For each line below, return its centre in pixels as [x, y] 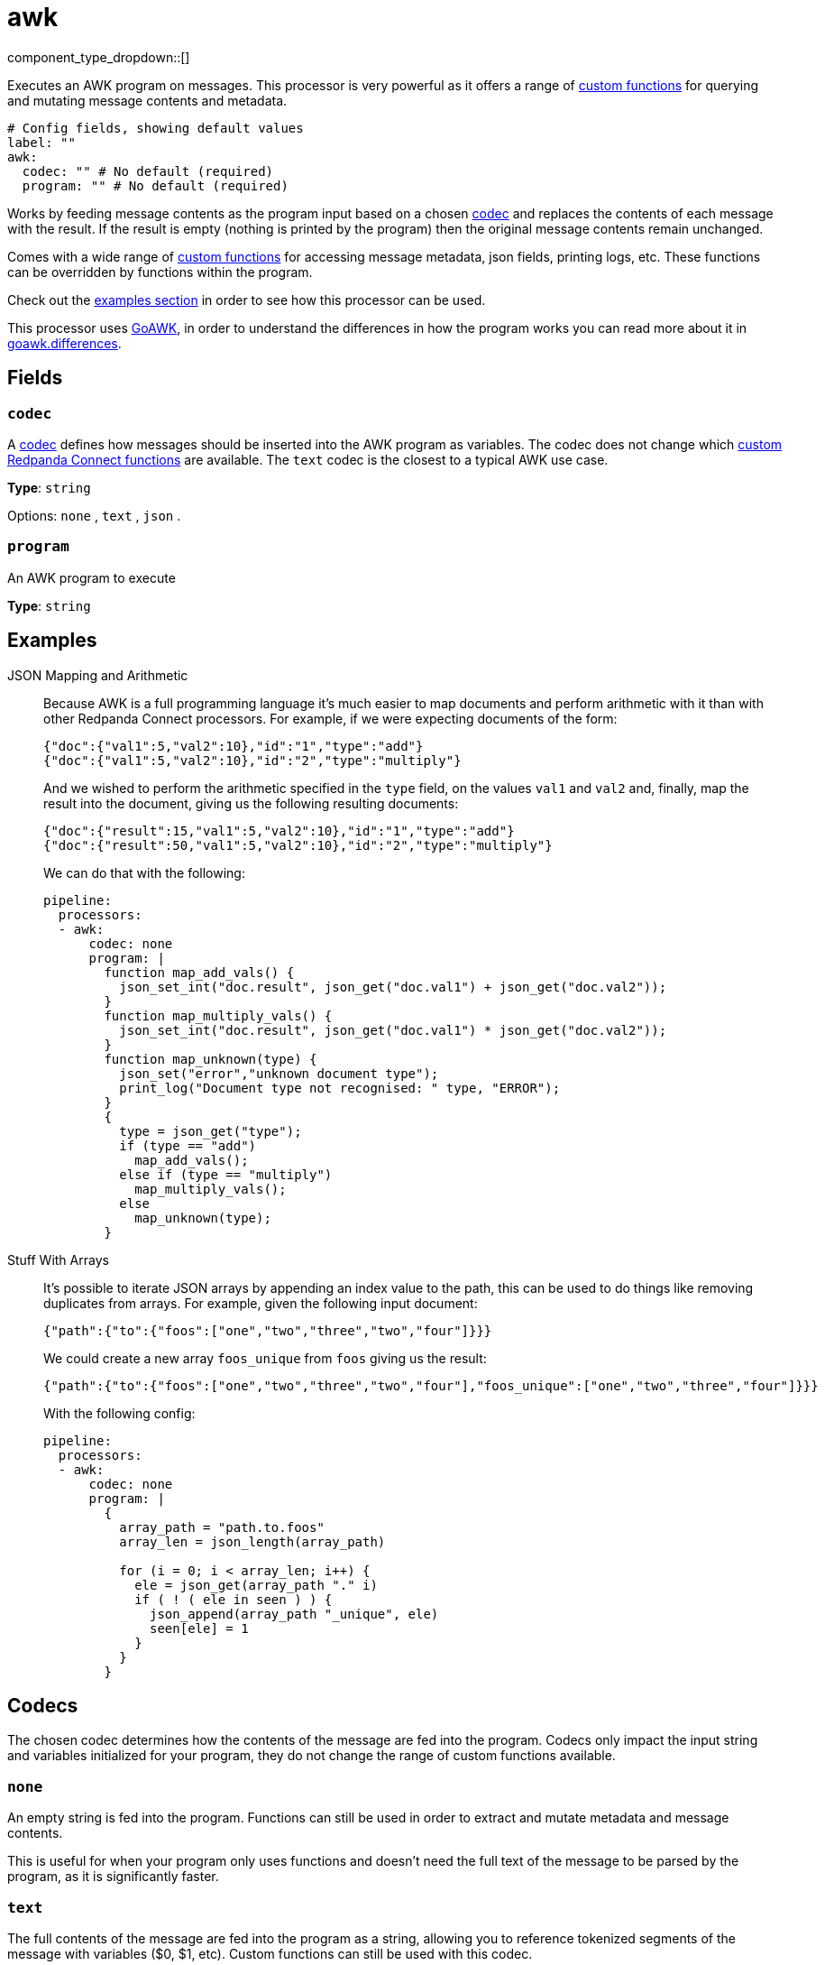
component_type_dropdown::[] [99, 57]
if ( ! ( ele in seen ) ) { [234, 1599]
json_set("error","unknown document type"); [279, 1073]
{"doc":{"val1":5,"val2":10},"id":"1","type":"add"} [234, 746]
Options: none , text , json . [94, 515]
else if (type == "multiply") [226, 1174]
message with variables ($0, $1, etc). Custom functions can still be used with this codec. [270, 1953]
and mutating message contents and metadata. [147, 100]
